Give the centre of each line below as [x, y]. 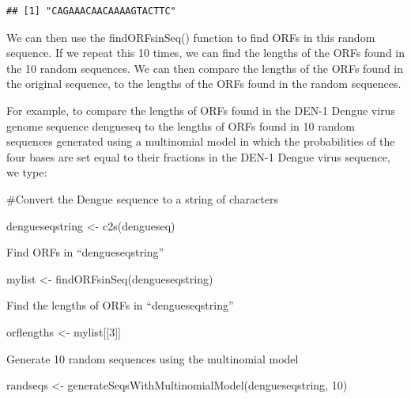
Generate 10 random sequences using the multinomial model [153, 358]
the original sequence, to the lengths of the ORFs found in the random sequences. [204, 84]
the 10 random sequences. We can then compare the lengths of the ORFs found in [205, 68]
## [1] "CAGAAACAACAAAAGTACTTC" [91, 11]
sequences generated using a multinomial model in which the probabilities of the [201, 141]
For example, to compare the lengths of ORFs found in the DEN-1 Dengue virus [201, 110]
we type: [27, 172]
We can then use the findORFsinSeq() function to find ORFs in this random [191, 37]
